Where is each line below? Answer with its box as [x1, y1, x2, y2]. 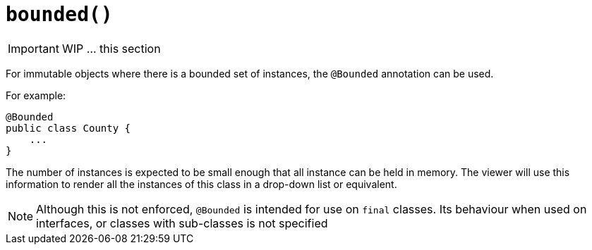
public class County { [6, 122, 131, 134]
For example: [6, 89, 66, 101]
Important [8, 41, 59, 56]
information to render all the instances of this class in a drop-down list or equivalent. [6, 177, 397, 190]
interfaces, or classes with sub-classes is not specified [36, 215, 328, 230]
